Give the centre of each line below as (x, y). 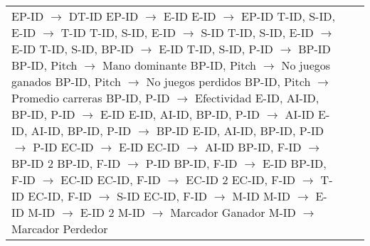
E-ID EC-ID (149, 147)
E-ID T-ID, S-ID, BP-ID (73, 49)
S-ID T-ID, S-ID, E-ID (257, 32)
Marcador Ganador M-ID (233, 212)
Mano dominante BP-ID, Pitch (179, 65)
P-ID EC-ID (63, 147)
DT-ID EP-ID (104, 16)
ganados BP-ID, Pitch (66, 81)
